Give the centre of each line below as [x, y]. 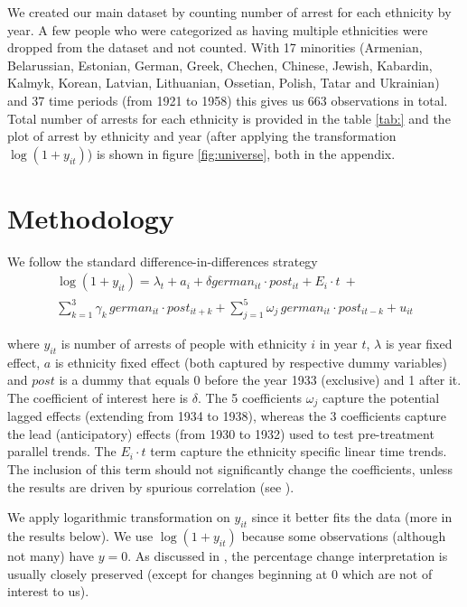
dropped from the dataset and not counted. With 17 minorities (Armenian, [215, 47]
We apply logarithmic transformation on [119, 517]
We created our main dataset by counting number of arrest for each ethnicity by [229, 12]
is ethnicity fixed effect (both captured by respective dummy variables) [251, 362]
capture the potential [381, 397]
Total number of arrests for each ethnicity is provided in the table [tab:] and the [229, 118]
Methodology [91, 217]
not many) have [51, 556]
